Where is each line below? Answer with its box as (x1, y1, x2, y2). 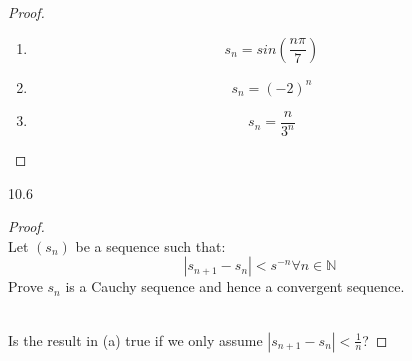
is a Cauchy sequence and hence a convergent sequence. (65, 276, 405, 297)
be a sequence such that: (75, 235, 226, 256)
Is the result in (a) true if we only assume (8, 329, 263, 350)
